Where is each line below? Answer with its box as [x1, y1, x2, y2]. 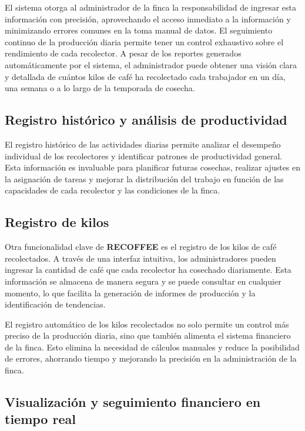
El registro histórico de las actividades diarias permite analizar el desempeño [5, 138, 281, 150]
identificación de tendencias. [5, 298, 106, 310]
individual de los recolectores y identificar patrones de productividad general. [5, 149, 283, 162]
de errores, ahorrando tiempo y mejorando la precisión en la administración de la [5, 352, 297, 365]
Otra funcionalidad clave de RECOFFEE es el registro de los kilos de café [5, 240, 277, 253]
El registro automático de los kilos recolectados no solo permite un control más [5, 318, 289, 330]
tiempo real [5, 410, 76, 428]
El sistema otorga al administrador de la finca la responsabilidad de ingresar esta [5, 1, 297, 13]
